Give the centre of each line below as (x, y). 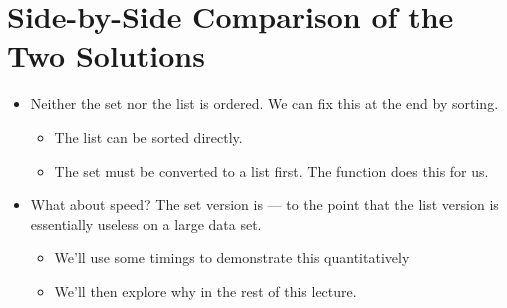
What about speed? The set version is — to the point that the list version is (264, 204)
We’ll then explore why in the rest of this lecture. (205, 290)
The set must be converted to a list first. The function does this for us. (271, 170)
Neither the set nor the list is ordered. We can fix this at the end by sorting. (264, 103)
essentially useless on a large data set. (146, 223)
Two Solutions (106, 55)
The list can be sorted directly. (148, 136)
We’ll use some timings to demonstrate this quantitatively (232, 257)
